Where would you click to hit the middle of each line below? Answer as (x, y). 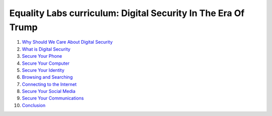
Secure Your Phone (42, 56)
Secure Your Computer (46, 63)
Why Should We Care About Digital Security (67, 42)
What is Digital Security (46, 49)
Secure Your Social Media (49, 91)
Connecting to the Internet (49, 84)
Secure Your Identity (43, 70)
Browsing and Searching (47, 77)
